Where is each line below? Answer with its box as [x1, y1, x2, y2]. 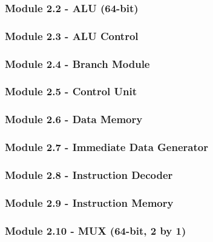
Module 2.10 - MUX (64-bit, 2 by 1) [5, 223, 186, 238]
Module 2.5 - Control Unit [5, 84, 137, 99]
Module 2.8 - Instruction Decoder [5, 167, 173, 182]
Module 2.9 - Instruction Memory [5, 195, 174, 210]
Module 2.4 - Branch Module [5, 56, 150, 71]
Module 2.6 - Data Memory [5, 112, 143, 127]
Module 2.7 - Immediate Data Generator [5, 139, 208, 155]
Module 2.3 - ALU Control [5, 28, 139, 43]
